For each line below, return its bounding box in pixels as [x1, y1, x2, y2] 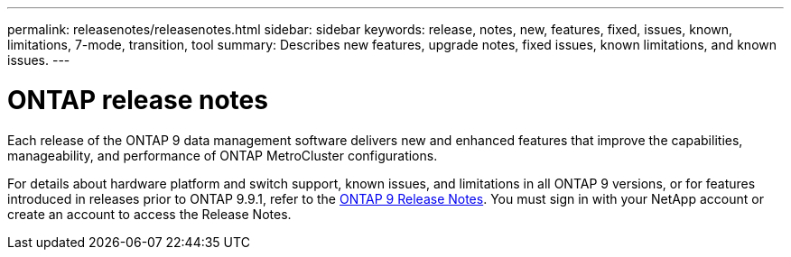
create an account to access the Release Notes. [7, 206, 292, 222]
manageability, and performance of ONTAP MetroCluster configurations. [7, 147, 438, 163]
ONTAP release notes [7, 84, 268, 115]
